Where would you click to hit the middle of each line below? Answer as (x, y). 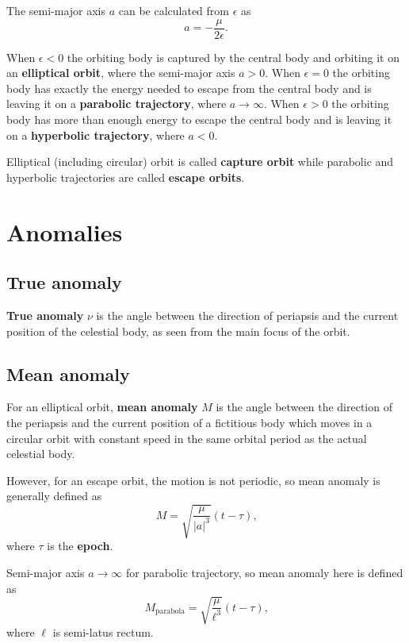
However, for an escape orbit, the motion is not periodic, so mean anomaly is (193, 480)
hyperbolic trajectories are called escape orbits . (126, 177)
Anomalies (65, 231)
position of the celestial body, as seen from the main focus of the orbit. (178, 331)
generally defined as (54, 496)
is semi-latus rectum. (103, 631)
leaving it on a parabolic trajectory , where (117, 104)
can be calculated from (174, 10)
